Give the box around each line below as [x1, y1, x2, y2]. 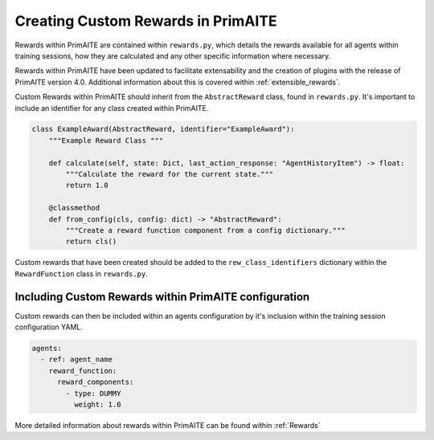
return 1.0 [65, 181, 108, 190]
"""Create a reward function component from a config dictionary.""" [65, 226, 346, 234]
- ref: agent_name [40, 355, 113, 365]
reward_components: [57, 377, 134, 387]
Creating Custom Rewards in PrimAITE [14, 12, 277, 30]
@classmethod [48, 203, 100, 213]
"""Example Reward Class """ [48, 136, 164, 145]
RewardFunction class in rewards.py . [14, 269, 148, 279]
